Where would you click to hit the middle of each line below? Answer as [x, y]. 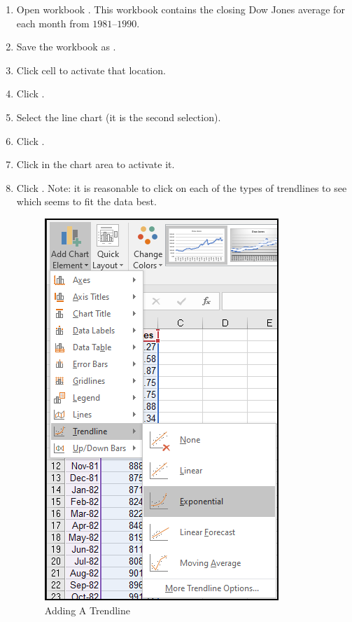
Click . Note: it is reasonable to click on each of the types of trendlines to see [182, 187]
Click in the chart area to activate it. [96, 164]
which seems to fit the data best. [86, 201]
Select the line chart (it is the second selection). [119, 117]
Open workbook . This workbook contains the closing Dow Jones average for [181, 9]
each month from [53, 23]
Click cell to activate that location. [91, 70]
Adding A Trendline [87, 610]
